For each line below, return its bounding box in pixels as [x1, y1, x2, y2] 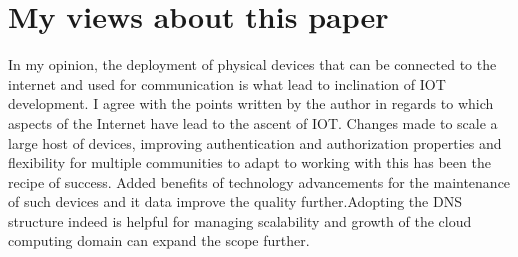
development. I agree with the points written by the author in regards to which [8, 93, 494, 114]
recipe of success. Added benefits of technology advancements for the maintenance [8, 171, 511, 192]
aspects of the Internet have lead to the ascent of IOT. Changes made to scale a [8, 112, 498, 133]
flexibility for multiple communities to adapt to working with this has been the [8, 152, 491, 173]
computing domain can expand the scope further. [8, 230, 310, 251]
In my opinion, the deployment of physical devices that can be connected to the [8, 54, 497, 75]
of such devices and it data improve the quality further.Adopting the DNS [8, 191, 462, 212]
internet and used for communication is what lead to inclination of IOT [8, 73, 446, 94]
